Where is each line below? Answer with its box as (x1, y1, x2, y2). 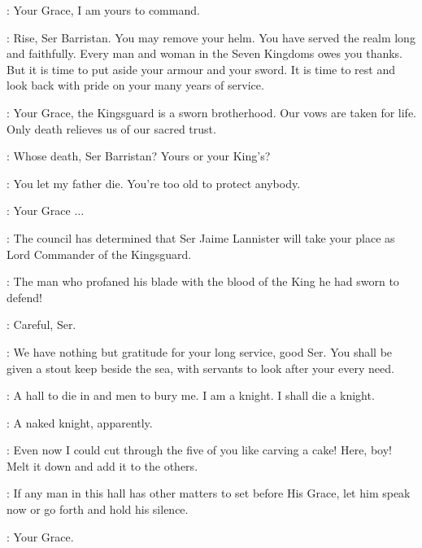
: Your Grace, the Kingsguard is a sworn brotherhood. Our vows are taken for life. (7, 103, 417, 121)
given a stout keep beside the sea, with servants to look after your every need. (7, 359, 394, 376)
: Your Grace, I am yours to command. (7, 2, 200, 18)
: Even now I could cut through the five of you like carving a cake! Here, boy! (7, 441, 392, 458)
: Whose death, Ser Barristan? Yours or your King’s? (7, 147, 271, 164)
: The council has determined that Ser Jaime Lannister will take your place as (7, 229, 395, 246)
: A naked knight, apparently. (7, 414, 153, 431)
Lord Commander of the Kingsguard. (7, 245, 192, 262)
